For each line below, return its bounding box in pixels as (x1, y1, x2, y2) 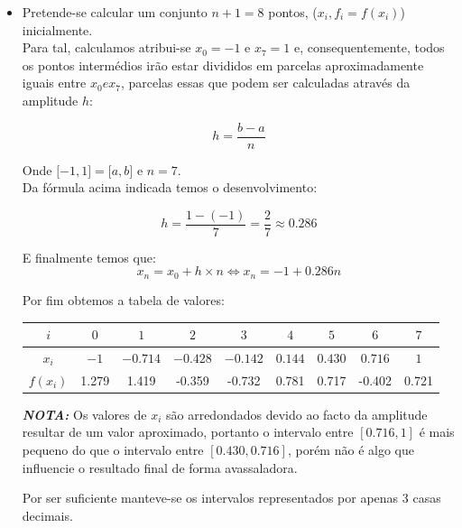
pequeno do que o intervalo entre (22, 440, 204, 459)
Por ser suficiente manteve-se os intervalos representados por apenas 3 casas (22, 488, 441, 507)
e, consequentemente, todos (294, 38, 445, 57)
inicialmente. (22, 20, 93, 39)
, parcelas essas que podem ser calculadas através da (120, 73, 411, 92)
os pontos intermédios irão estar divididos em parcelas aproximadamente (22, 55, 424, 74)
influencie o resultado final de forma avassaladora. (22, 458, 298, 477)
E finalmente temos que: (22, 247, 156, 266)
